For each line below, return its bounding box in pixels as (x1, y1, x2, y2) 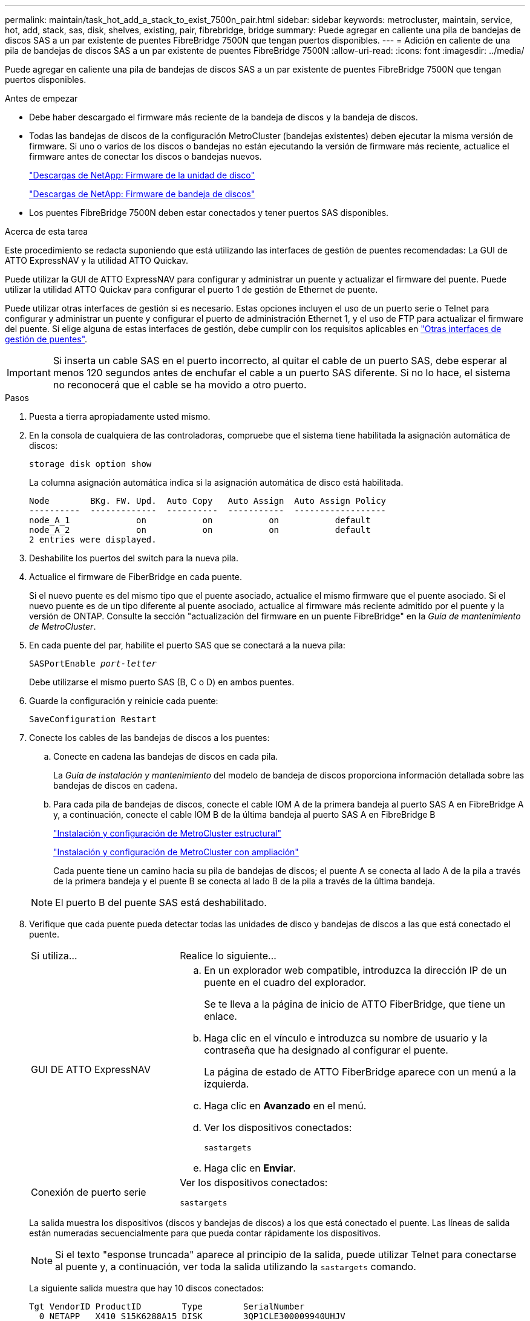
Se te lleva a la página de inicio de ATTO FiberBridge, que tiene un (204, 998, 505, 1010)
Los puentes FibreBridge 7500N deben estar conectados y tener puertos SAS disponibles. (29, 207, 389, 218)
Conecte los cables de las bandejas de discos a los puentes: (29, 732, 270, 743)
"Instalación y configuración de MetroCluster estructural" (53, 828, 281, 838)
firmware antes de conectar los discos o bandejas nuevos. (29, 151, 262, 161)
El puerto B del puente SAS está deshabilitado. (55, 896, 267, 908)
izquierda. (204, 1078, 249, 1090)
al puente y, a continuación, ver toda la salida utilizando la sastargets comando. (55, 1261, 416, 1273)
